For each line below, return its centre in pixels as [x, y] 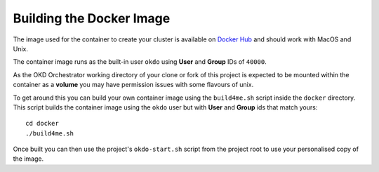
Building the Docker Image [92, 18]
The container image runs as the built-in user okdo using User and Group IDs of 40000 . [140, 62]
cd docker [42, 124]
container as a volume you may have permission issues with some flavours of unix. [133, 85]
